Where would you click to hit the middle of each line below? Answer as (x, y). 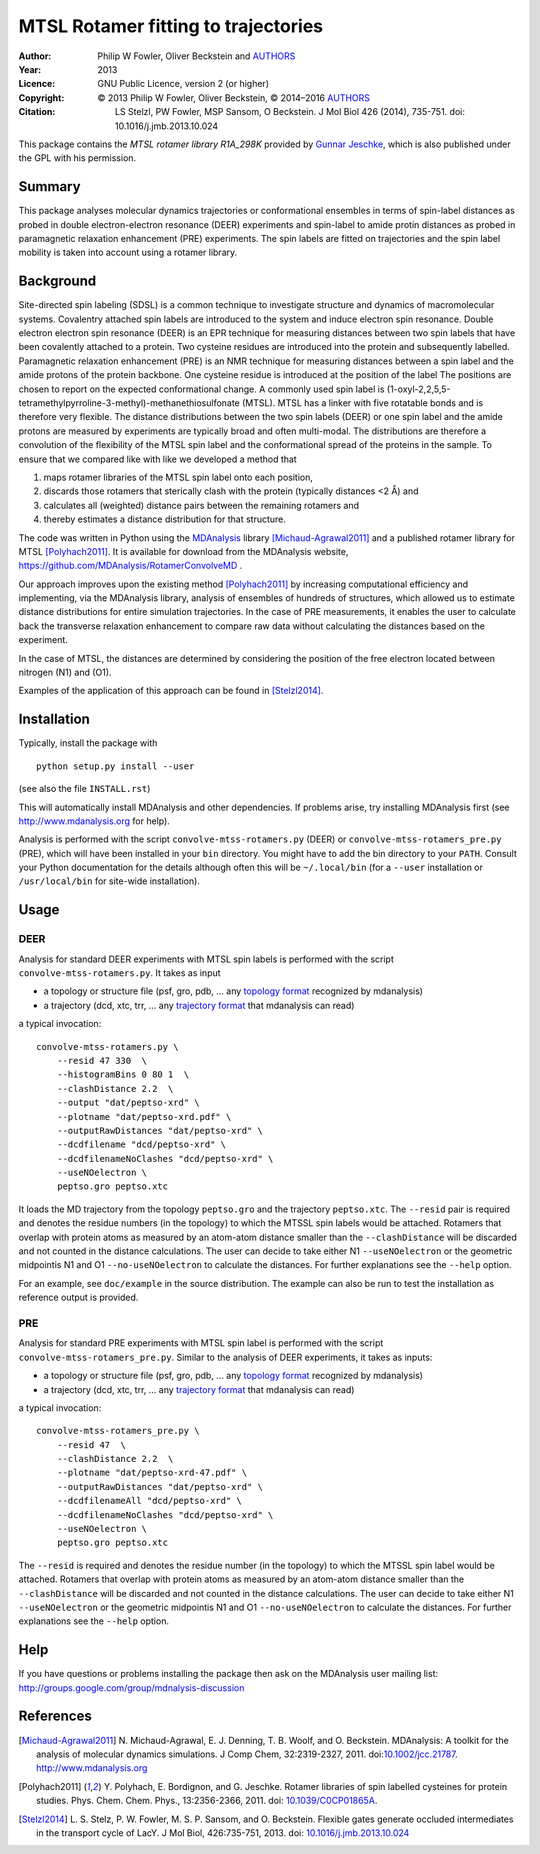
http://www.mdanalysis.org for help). (94, 821)
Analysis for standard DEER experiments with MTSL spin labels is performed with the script (206, 959)
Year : (30, 69)
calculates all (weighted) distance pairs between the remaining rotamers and (201, 505)
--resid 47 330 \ (102, 1060)
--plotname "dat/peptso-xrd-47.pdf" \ (152, 1473)
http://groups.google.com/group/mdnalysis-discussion (131, 1687)
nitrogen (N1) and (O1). (65, 672)
